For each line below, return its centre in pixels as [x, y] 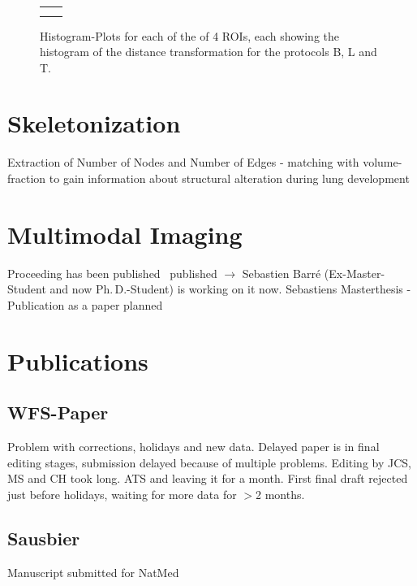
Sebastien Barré [282, 273]
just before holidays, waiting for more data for [122, 494]
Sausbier [44, 538]
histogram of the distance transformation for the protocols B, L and [208, 52]
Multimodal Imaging [125, 234]
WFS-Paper [58, 412]
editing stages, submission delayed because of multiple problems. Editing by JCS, [209, 462]
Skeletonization [94, 123]
